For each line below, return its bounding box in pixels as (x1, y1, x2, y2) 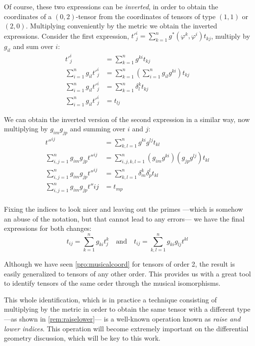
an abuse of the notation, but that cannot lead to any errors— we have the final (4, 213, 245, 223)
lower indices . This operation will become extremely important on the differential (4, 323, 249, 333)
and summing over (70, 124, 126, 134)
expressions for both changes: (4, 223, 92, 233)
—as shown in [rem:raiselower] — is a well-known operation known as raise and (4, 313, 241, 323)
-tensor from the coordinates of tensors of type (76, 11, 216, 21)
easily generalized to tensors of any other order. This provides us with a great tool (4, 268, 251, 278)
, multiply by (211, 30, 250, 41)
